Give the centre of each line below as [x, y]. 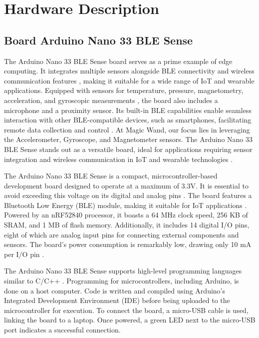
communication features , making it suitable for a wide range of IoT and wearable [129, 80]
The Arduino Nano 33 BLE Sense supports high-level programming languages [123, 271]
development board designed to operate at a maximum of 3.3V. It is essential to [126, 185]
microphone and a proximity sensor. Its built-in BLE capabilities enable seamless [128, 110]
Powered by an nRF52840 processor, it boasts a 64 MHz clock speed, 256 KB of [126, 215]
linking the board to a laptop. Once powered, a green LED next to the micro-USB [130, 320]
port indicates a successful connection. [62, 330]
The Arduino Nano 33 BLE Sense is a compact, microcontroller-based [111, 176]
